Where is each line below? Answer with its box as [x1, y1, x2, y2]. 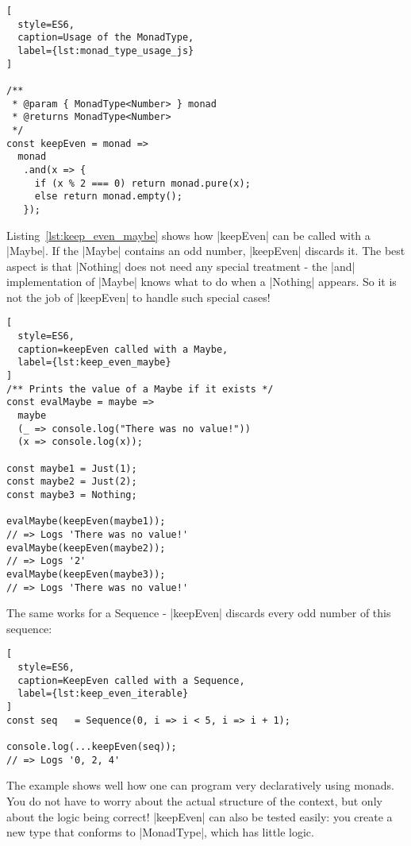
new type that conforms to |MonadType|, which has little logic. [6, 824, 314, 840]
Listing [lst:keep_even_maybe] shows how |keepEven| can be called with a [6, 226, 371, 243]
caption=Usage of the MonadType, [17, 32, 194, 44]
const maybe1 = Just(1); [6, 462, 137, 474]
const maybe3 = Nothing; [6, 489, 137, 500]
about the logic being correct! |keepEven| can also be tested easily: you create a [6, 808, 393, 825]
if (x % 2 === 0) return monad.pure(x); [34, 177, 251, 189]
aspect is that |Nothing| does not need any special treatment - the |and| [6, 257, 355, 274]
